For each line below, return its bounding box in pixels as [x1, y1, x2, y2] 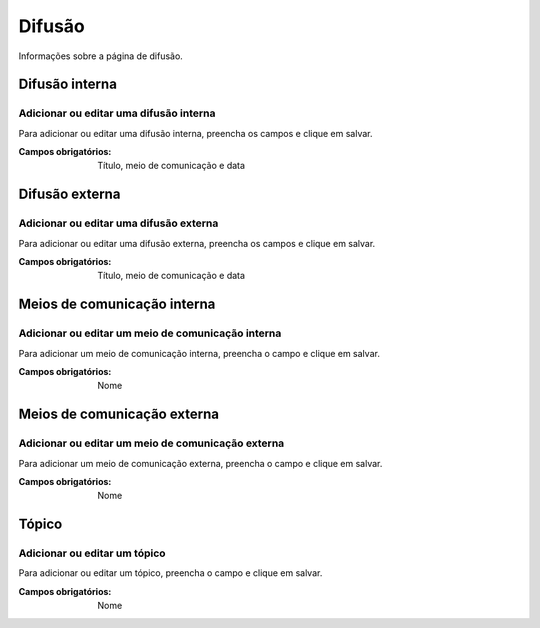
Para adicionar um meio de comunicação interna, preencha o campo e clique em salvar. [18, 347, 380, 359]
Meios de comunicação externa [18, 406, 220, 423]
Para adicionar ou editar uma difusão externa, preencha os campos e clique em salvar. [18, 237, 376, 249]
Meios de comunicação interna [18, 296, 216, 313]
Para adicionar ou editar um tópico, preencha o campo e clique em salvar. [18, 567, 323, 579]
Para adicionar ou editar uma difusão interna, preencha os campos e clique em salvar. [18, 127, 374, 139]
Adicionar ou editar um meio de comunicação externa [18, 436, 285, 450]
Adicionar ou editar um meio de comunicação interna [18, 326, 282, 340]
